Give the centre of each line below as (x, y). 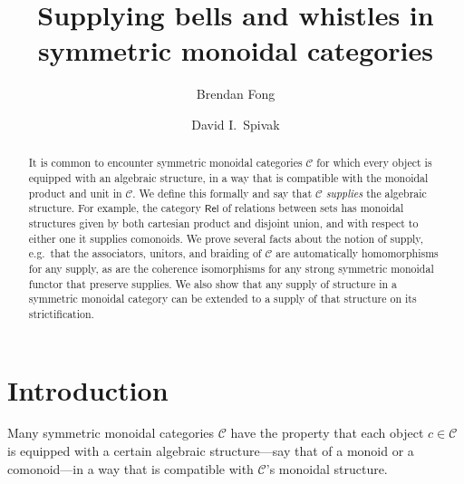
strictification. (61, 313)
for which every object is (374, 163)
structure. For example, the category (115, 208)
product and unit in (75, 193)
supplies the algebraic (376, 193)
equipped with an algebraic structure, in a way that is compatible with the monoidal (228, 177)
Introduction (88, 389)
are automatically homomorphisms (357, 253)
